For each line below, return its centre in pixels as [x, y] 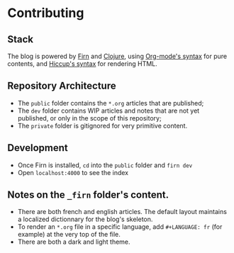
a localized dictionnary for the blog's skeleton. [85, 219]
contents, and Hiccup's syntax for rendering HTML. [82, 64]
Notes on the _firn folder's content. [88, 195]
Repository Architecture [62, 86]
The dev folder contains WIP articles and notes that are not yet [108, 111]
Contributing [46, 13]
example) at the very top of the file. [69, 235]
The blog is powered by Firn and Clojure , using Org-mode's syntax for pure [117, 56]
